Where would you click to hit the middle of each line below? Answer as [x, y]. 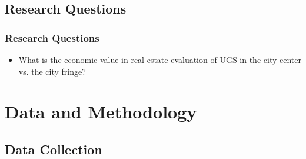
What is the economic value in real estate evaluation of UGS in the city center [160, 59]
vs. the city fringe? [52, 71]
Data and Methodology [101, 112]
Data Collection [54, 149]
